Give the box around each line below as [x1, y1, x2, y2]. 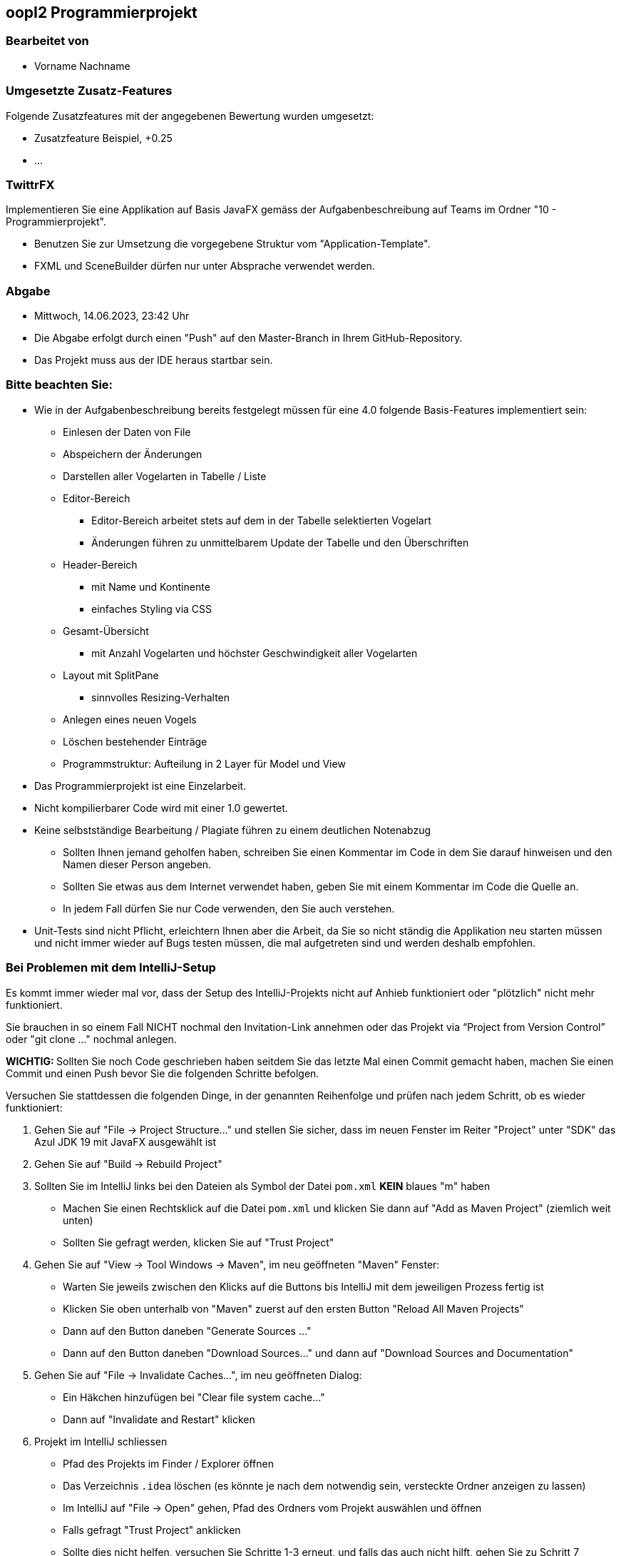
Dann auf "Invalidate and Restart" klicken [63, 1413, 255, 1425]
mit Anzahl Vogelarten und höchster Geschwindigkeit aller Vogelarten [91, 646, 418, 659]
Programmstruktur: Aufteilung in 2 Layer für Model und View [63, 757, 346, 770]
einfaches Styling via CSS [91, 602, 212, 615]
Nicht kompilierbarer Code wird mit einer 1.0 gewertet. [34, 801, 288, 814]
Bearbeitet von [6, 34, 89, 49]
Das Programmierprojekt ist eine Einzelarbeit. [34, 779, 247, 792]
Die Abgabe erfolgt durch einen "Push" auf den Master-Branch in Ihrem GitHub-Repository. [34, 332, 463, 345]
